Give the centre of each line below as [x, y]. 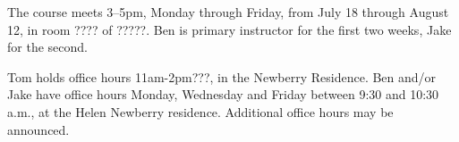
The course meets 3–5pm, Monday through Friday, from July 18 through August [228, 12]
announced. [38, 129]
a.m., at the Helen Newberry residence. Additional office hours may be [200, 111]
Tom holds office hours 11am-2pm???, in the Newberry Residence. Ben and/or [222, 76]
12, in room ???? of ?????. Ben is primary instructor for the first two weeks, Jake [229, 29]
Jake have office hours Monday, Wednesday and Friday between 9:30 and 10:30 [223, 94]
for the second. [47, 47]
